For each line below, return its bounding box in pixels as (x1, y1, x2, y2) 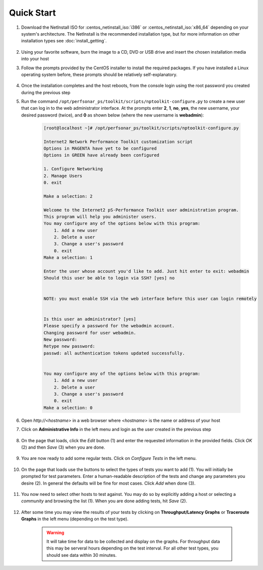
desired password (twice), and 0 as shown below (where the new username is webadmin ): (21, 112, 204, 118)
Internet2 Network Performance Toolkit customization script (43, 139, 193, 144)
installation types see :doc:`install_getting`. (21, 38, 107, 44)
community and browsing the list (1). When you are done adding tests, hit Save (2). (21, 498, 188, 504)
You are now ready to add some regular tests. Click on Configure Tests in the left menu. (21, 455, 197, 461)
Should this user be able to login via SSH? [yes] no (43, 275, 175, 281)
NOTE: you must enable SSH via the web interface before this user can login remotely (43, 295, 257, 301)
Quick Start (9, 7, 56, 18)
